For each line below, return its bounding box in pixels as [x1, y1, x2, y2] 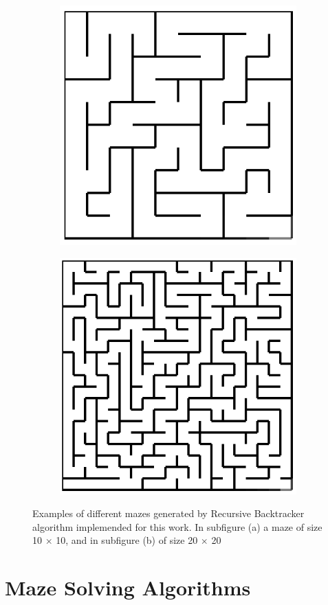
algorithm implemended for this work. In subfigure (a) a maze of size [32, 519, 322, 534]
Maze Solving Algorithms [5, 573, 251, 602]
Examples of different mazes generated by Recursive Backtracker [32, 506, 305, 521]
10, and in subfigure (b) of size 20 [56, 533, 198, 547]
